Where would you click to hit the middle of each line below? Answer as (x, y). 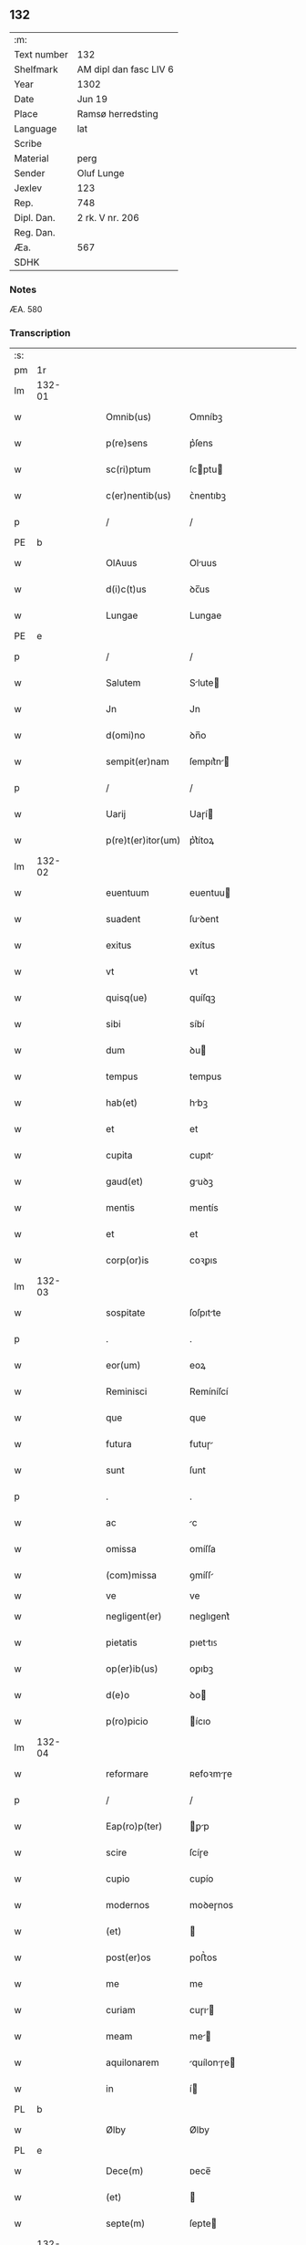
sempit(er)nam (138, 761)
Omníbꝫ (206, 417)
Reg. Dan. (35, 232)
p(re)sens (127, 444)
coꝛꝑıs (204, 1261)
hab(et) (122, 1103)
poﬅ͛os (204, 1957)
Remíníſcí (209, 1391)
